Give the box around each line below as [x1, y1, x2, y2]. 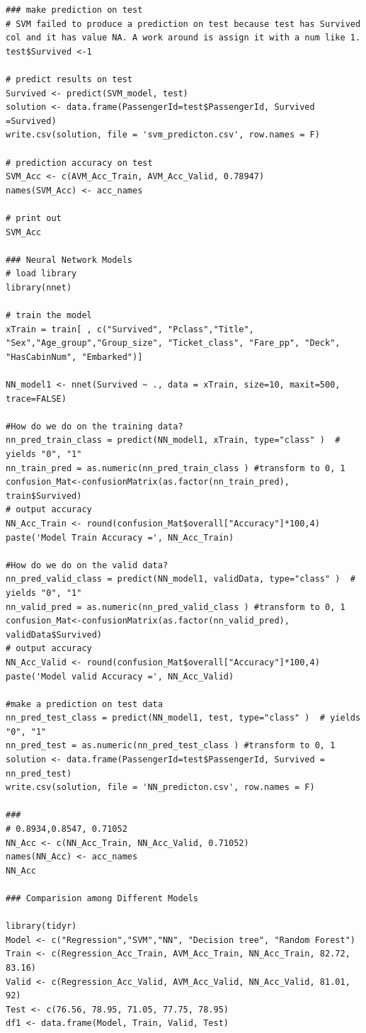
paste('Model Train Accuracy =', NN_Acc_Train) [6, 532, 234, 543]
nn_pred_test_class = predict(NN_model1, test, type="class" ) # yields [6, 713, 361, 723]
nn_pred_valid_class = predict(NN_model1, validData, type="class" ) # [6, 574, 355, 585]
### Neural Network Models [6, 254, 132, 265]
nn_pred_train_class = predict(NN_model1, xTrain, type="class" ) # [6, 435, 341, 446]
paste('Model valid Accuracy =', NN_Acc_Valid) [6, 671, 234, 682]
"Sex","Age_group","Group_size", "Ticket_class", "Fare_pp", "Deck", [6, 338, 341, 349]
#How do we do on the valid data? [6, 560, 168, 570]
